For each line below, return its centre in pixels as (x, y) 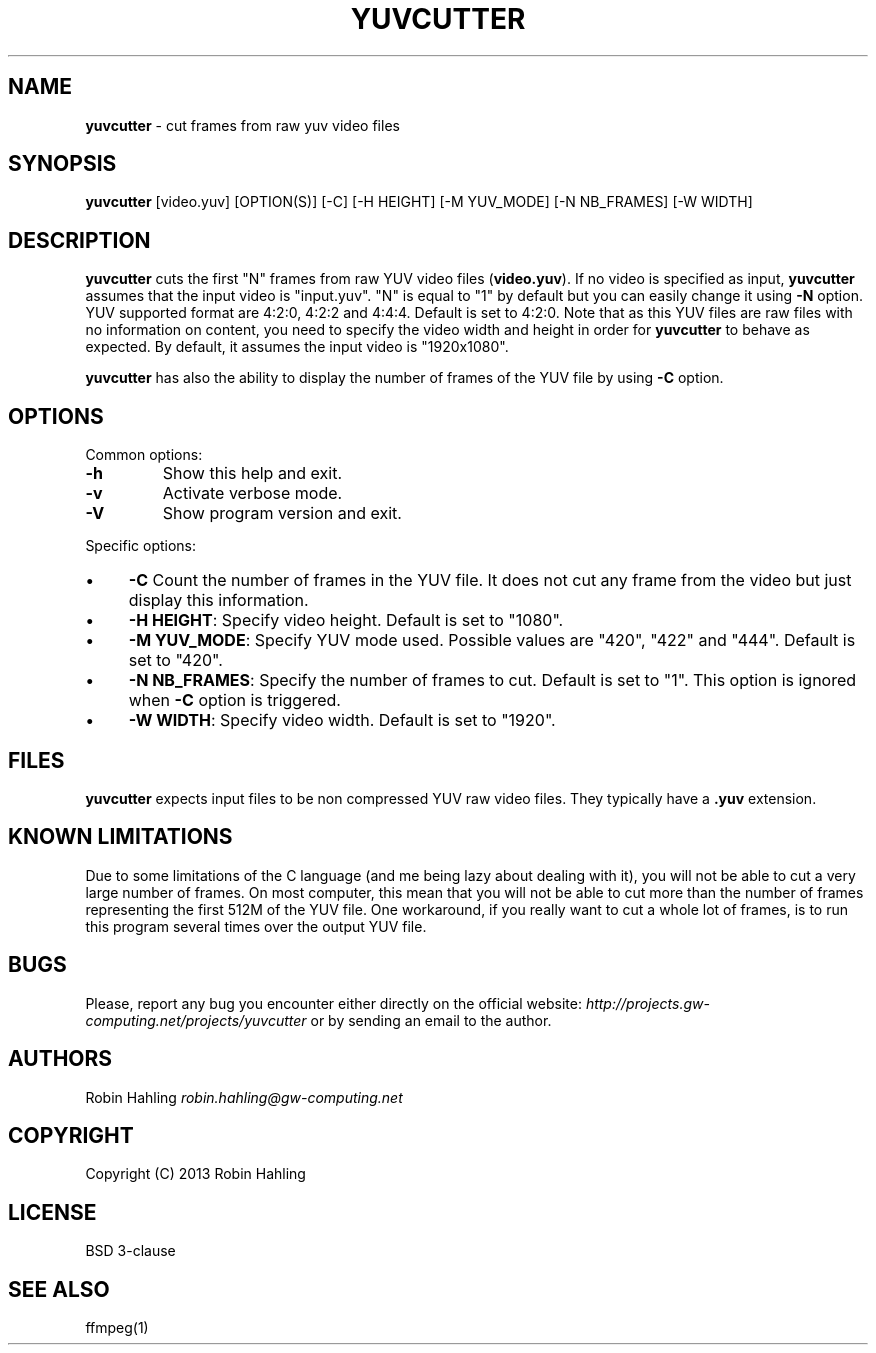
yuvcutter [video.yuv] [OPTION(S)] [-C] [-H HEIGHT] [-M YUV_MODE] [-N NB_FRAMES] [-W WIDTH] (419, 202)
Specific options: (141, 546)
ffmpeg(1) (117, 1328)
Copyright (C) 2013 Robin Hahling (195, 1174)
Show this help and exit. (252, 473)
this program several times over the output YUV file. (256, 926)
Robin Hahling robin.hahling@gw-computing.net (244, 1097)
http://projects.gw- (647, 1003)
